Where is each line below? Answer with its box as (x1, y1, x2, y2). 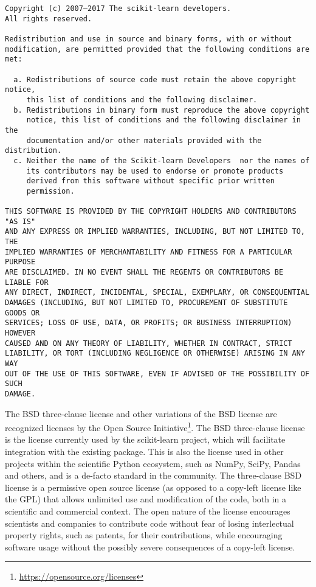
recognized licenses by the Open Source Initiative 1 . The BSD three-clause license (5, 420, 305, 434)
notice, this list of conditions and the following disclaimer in (26, 116, 301, 125)
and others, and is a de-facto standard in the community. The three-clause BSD (5, 469, 302, 482)
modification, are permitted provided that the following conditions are (5, 44, 310, 54)
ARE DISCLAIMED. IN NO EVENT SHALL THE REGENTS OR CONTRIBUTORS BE (5, 268, 284, 277)
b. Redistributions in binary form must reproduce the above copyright (13, 105, 310, 114)
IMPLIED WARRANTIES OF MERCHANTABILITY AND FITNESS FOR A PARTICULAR (5, 247, 292, 256)
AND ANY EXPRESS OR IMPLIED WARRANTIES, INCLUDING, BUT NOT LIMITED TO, (5, 227, 305, 236)
